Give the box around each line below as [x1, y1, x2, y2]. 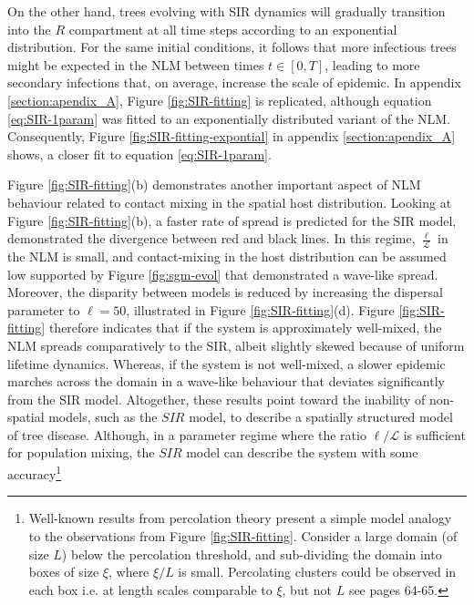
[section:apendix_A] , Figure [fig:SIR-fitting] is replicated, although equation [7, 90, 432, 109]
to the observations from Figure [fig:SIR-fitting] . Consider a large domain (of [28, 526, 458, 545]
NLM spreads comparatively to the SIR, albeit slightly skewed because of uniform [7, 335, 465, 354]
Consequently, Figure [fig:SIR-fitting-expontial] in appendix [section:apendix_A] [7, 127, 456, 146]
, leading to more [325, 55, 420, 74]
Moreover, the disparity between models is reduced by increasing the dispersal [7, 282, 443, 302]
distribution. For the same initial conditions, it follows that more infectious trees [7, 37, 457, 56]
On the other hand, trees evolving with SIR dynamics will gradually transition [7, 2, 446, 20]
